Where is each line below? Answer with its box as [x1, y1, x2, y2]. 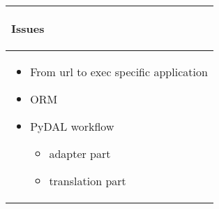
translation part [49, 173, 126, 189]
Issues [11, 20, 45, 36]
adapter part [49, 145, 111, 161]
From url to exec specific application [30, 64, 208, 80]
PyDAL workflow [30, 118, 114, 134]
